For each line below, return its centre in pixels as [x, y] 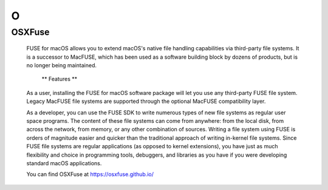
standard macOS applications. [64, 163]
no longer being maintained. [62, 65]
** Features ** [60, 79]
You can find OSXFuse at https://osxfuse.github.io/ [90, 174]
